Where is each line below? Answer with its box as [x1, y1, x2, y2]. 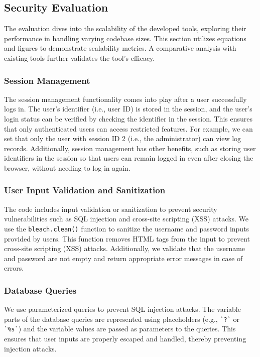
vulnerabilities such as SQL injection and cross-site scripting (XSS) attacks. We [4, 213, 249, 224]
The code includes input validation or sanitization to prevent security [4, 203, 217, 214]
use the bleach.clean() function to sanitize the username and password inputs [4, 223, 249, 233]
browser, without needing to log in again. [4, 162, 131, 173]
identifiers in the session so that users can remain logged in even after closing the [4, 153, 253, 163]
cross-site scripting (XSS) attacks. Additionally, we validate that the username [4, 243, 245, 254]
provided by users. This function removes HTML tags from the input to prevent [4, 233, 250, 244]
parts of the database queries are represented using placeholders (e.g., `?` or [4, 313, 240, 324]
